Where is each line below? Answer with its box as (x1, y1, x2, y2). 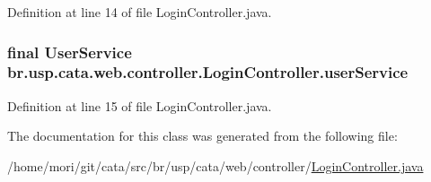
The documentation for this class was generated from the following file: (7, 126, 398, 145)
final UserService (7, 40, 132, 63)
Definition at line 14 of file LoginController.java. (7, 3, 272, 21)
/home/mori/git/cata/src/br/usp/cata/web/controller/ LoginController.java (7, 156, 424, 175)
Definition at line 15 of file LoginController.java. (7, 96, 272, 115)
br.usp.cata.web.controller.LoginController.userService (7, 61, 409, 83)
